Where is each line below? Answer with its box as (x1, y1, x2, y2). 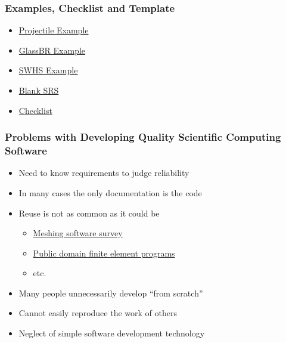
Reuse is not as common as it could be (18, 206, 160, 219)
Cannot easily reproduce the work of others (18, 307, 177, 319)
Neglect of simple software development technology (18, 327, 205, 339)
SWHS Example (18, 64, 78, 76)
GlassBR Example (18, 44, 86, 56)
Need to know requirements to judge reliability (18, 166, 189, 179)
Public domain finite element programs (33, 246, 175, 259)
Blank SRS (18, 84, 59, 96)
